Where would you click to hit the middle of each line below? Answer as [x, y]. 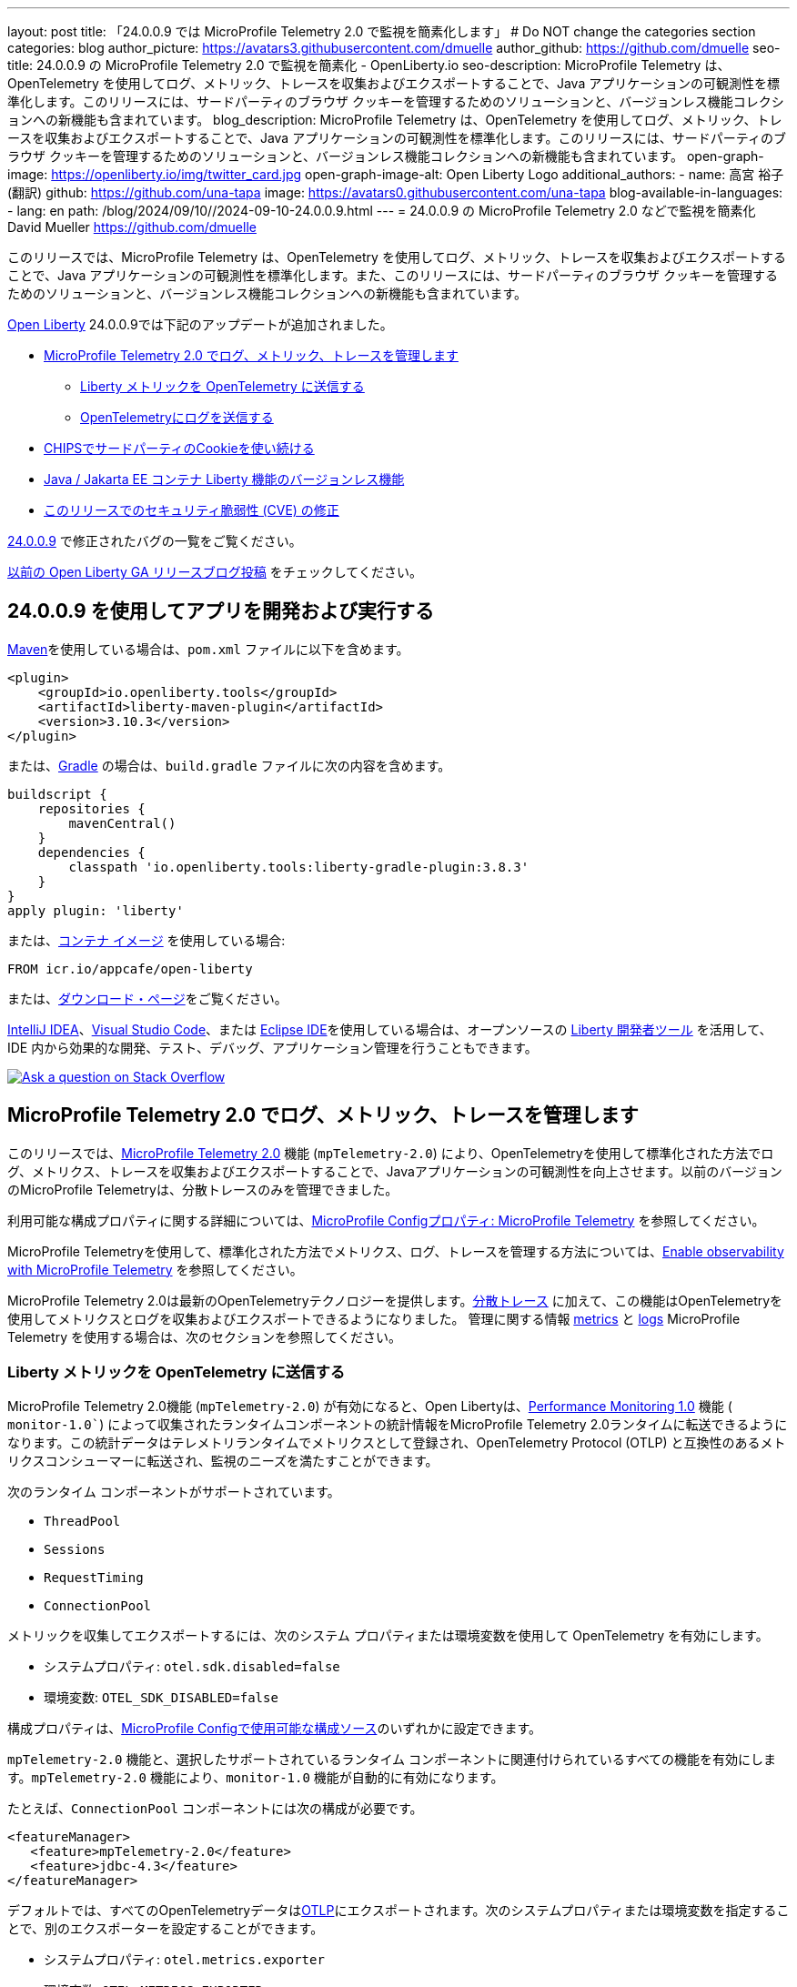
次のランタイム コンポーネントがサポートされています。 [174, 1492]
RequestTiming [94, 1578]
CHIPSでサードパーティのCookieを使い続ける [179, 448]
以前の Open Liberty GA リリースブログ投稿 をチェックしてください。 [215, 572]
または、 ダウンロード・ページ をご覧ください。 [147, 998]
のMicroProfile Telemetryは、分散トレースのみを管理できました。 [203, 1189]
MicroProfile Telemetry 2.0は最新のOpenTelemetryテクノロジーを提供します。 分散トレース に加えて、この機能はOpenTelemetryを [395, 1300]
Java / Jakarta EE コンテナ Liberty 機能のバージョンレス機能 [224, 479]
